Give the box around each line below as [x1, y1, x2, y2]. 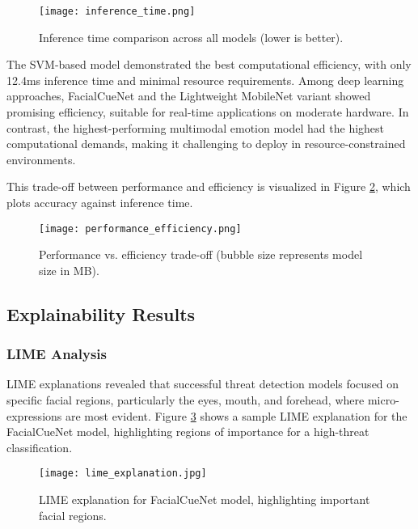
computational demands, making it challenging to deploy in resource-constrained [6, 135, 406, 152]
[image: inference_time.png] [39, 6, 196, 17]
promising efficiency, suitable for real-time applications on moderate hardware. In [6, 104, 409, 121]
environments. [6, 150, 76, 167]
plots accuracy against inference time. [6, 194, 193, 210]
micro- [367, 391, 399, 408]
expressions [6, 407, 62, 424]
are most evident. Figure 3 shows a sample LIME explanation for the [65, 407, 407, 424]
